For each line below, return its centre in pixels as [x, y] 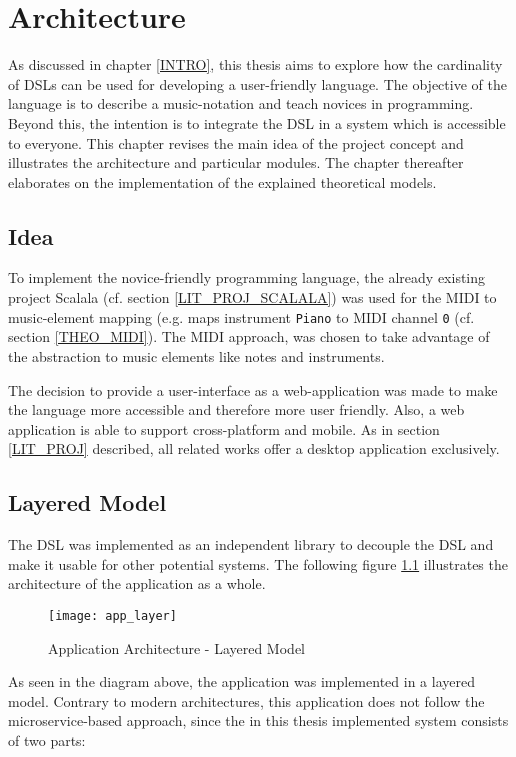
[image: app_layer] [112, 615]
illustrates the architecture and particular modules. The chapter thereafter [236, 162]
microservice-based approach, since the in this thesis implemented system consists [258, 720]
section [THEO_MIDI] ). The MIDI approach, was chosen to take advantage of [249, 336]
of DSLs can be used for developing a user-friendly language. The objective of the [257, 83]
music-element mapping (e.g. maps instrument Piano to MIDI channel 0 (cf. [241, 316]
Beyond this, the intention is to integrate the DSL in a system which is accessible [257, 122]
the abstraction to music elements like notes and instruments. [196, 355]
